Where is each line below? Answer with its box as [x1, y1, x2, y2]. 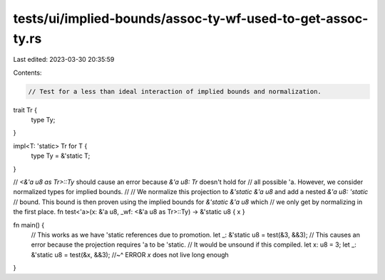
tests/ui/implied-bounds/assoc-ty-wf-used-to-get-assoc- [13, 11, 369, 26]
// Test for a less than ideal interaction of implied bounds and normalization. [28, 87, 322, 95]
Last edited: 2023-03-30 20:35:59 [13, 55, 115, 64]
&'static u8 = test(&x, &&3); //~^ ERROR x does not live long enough [31, 250, 230, 259]
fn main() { [13, 220, 45, 229]
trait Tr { [13, 105, 38, 114]
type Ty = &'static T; [31, 151, 91, 160]
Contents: [13, 68, 42, 77]
